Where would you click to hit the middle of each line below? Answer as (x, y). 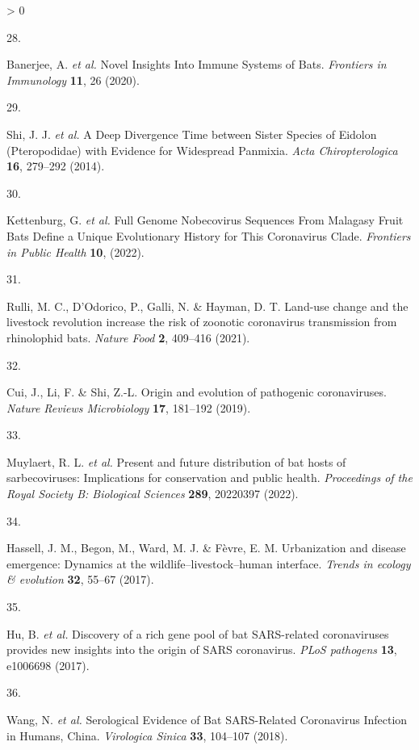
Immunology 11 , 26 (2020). (73, 80)
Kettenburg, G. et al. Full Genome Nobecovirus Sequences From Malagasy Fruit (205, 220)
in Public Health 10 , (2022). (75, 251)
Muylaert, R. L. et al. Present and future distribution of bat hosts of (176, 461)
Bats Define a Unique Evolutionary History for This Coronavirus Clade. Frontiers (209, 235)
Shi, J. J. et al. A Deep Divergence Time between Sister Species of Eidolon (192, 134)
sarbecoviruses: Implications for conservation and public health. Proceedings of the (209, 478)
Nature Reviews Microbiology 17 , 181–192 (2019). (129, 407)
